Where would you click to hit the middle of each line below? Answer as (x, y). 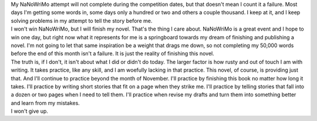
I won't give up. (29, 111)
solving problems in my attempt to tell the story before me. (82, 21)
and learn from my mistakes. (45, 103)
